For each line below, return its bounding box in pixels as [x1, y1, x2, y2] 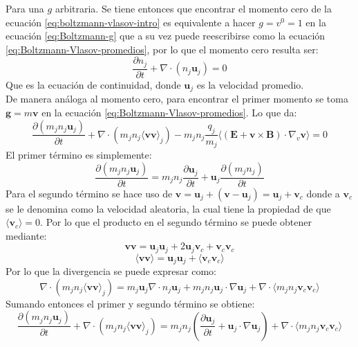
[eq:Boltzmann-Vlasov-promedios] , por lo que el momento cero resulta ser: [6, 42, 319, 56]
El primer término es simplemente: [6, 147, 152, 161]
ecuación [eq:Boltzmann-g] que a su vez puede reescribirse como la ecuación [6, 28, 326, 43]
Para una [6, 1, 44, 15]
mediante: [6, 228, 47, 242]
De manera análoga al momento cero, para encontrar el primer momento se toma [6, 91, 348, 106]
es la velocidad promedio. [196, 77, 304, 91]
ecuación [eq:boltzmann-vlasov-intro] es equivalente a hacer [6, 15, 256, 29]
